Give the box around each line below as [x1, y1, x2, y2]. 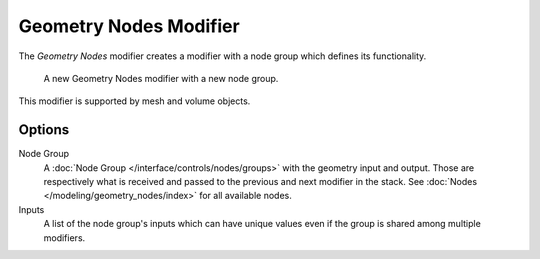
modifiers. [43, 231, 86, 244]
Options [18, 121, 70, 139]
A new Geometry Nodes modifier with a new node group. [43, 72, 279, 84]
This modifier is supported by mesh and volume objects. [18, 95, 251, 107]
